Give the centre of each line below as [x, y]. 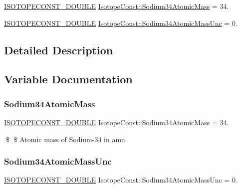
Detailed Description [59, 50]
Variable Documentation [68, 79]
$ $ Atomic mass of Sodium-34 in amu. [66, 139]
